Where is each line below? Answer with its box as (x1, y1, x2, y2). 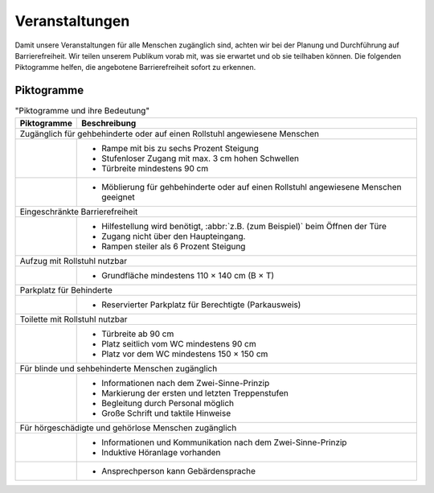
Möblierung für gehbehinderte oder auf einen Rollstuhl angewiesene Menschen (101, 181, 402, 192)
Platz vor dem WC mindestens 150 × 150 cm (101, 348, 268, 359)
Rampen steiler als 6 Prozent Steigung (101, 240, 246, 252)
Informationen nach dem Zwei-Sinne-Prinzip (101, 377, 270, 388)
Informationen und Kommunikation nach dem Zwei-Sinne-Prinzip (101, 437, 347, 448)
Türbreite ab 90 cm (101, 328, 174, 339)
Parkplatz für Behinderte (19, 284, 113, 295)
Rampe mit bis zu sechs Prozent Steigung (101, 142, 259, 154)
